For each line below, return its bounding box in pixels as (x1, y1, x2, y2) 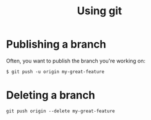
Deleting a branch (6, 89, 95, 102)
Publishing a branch (6, 37, 107, 51)
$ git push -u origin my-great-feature (6, 68, 105, 75)
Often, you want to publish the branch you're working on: (6, 57, 146, 64)
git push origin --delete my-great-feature (6, 108, 115, 114)
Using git (76, 4, 123, 18)
